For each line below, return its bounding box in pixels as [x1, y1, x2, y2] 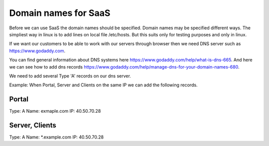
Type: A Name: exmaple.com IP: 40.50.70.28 [9, 108, 101, 114]
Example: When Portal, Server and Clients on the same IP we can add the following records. [9, 82, 198, 88]
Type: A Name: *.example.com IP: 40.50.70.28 [9, 134, 104, 140]
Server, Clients [9, 121, 57, 129]
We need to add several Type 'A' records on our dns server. [9, 73, 132, 79]
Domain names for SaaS [9, 7, 111, 18]
